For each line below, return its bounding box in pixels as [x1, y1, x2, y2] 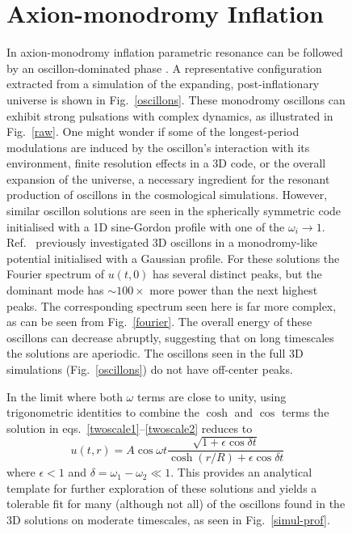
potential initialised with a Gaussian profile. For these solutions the [6, 249, 340, 266]
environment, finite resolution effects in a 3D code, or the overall [6, 155, 326, 172]
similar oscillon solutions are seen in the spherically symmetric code [6, 202, 342, 219]
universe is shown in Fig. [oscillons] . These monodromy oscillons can [6, 91, 346, 108]
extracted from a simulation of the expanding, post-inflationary [6, 75, 320, 92]
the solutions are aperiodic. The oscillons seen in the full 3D [6, 345, 304, 362]
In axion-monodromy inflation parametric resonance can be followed [6, 44, 343, 61]
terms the [281, 404, 329, 421]
